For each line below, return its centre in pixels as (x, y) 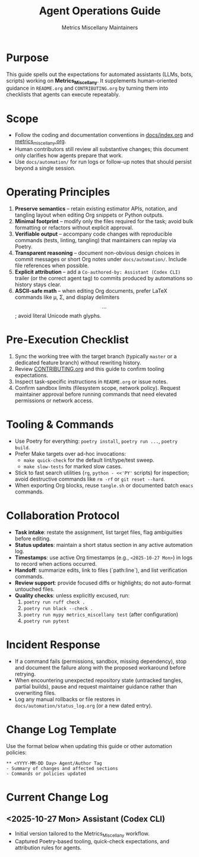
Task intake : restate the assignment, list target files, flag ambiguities (99, 532)
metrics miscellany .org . (40, 142)
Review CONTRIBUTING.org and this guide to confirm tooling (89, 369)
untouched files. (34, 589)
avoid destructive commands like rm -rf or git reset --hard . (90, 479)
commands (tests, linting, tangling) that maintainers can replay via (95, 240)
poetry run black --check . (58, 608)
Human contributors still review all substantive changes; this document (102, 149)
